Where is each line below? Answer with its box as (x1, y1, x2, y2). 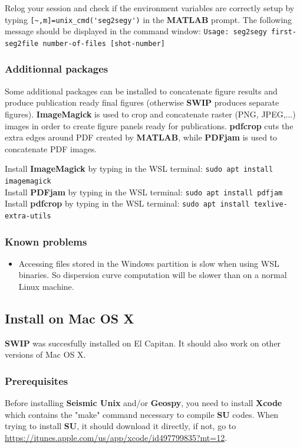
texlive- (253, 200, 288, 209)
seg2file (5, 39, 39, 48)
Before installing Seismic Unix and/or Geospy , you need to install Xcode (5, 397, 282, 409)
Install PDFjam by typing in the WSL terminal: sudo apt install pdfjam (5, 185, 283, 198)
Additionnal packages (5, 61, 108, 76)
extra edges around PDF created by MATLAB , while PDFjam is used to (5, 131, 278, 143)
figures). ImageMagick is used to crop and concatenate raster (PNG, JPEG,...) (5, 107, 296, 120)
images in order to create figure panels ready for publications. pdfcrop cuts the (5, 119, 294, 132)
